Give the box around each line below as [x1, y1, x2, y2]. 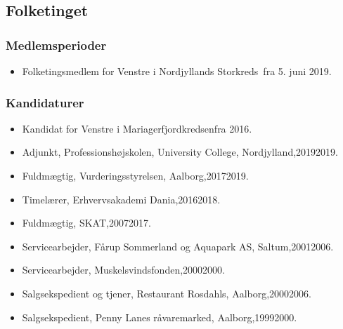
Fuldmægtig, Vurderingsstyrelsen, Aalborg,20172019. [22, 168, 249, 182]
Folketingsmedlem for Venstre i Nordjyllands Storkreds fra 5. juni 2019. [22, 64, 332, 78]
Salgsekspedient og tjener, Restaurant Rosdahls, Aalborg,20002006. [22, 286, 311, 300]
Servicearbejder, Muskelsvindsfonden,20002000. [22, 262, 225, 277]
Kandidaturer [6, 93, 84, 111]
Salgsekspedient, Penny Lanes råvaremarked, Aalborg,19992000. [22, 309, 297, 324]
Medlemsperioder [6, 36, 107, 53]
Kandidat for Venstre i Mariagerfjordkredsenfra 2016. [22, 121, 252, 135]
